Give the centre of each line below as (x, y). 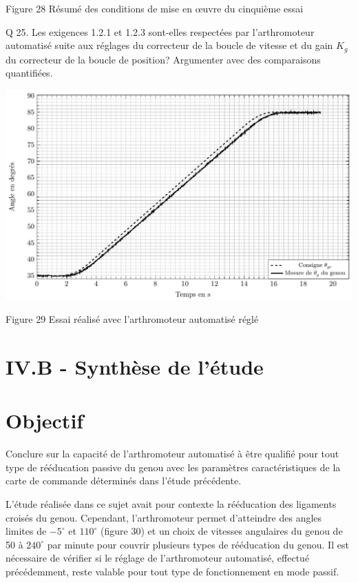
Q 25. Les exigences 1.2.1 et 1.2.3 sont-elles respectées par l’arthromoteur (160, 31)
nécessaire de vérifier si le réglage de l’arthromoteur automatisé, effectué (158, 558)
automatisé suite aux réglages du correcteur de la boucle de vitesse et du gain (169, 45)
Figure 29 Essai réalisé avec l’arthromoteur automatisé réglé (132, 319)
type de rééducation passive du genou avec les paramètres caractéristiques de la (173, 467)
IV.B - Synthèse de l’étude (135, 366)
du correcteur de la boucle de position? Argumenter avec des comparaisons (163, 59)
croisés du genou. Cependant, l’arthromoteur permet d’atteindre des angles (164, 517)
